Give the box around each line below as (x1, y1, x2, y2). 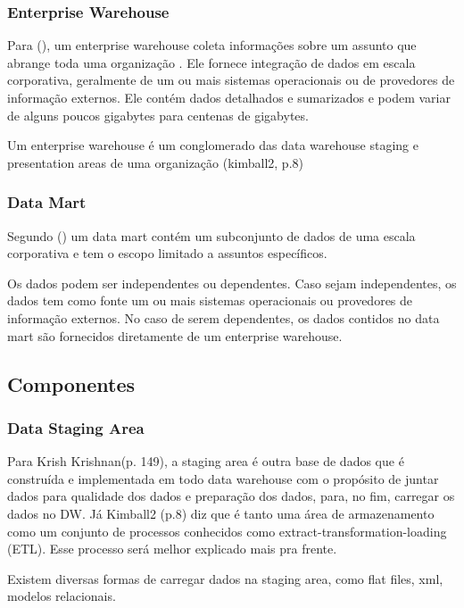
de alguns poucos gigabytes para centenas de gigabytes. (7, 105, 309, 124)
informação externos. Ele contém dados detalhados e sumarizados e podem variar (7, 88, 451, 106)
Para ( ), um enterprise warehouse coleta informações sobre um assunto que (7, 36, 417, 54)
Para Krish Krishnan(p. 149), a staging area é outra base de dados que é (7, 452, 404, 471)
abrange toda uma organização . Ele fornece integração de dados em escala (7, 53, 416, 71)
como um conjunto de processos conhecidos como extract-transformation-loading (7, 521, 447, 540)
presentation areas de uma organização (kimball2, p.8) (7, 153, 303, 171)
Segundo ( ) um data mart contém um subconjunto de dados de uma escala (7, 226, 416, 245)
